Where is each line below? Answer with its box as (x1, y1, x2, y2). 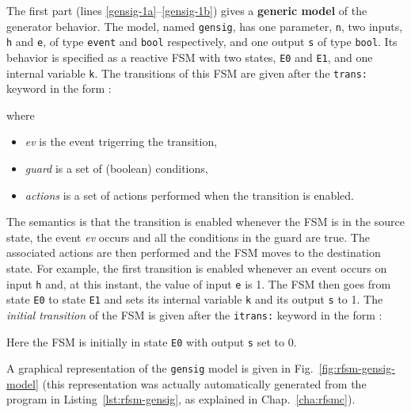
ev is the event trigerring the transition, (25, 133, 218, 150)
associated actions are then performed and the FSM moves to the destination (6, 244, 381, 261)
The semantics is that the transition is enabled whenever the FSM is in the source (6, 213, 405, 230)
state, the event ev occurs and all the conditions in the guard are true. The (6, 228, 370, 245)
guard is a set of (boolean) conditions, (25, 160, 208, 176)
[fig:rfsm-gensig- (318, 360, 395, 377)
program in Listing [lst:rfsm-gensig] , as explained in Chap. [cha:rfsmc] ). (6, 391, 356, 407)
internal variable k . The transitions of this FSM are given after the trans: (6, 64, 367, 81)
